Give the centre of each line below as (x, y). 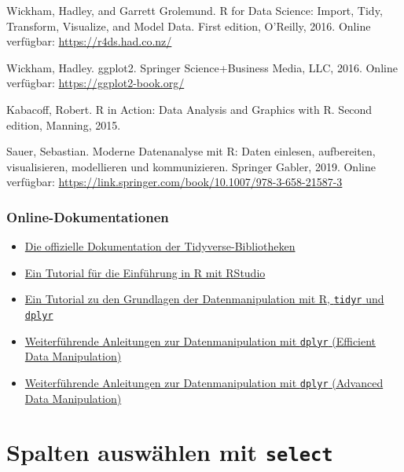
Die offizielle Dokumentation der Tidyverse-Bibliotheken (160, 246)
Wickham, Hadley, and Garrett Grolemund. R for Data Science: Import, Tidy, (195, 10)
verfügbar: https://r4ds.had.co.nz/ (89, 41)
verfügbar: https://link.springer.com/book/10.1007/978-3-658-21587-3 (174, 182)
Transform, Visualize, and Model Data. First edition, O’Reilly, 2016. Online (189, 26)
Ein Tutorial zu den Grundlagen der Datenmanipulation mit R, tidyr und (204, 299)
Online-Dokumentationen (88, 216)
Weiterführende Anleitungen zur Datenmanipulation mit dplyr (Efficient (200, 340)
